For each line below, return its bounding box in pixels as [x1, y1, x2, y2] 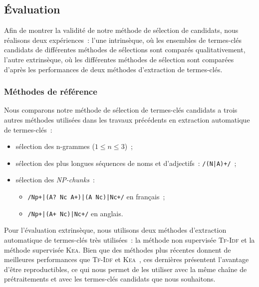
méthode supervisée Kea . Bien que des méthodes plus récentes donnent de [4, 244, 231, 255]
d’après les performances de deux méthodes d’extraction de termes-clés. [4, 64, 223, 74]
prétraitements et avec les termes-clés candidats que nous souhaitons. [4, 274, 216, 284]
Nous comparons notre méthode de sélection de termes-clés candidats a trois [4, 105, 238, 115]
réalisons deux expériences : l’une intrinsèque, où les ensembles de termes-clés [4, 34, 242, 45]
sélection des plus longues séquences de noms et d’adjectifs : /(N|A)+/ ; [15, 157, 237, 168]
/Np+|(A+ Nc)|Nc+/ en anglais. [27, 208, 123, 218]
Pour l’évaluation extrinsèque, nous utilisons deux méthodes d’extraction [4, 225, 227, 235]
